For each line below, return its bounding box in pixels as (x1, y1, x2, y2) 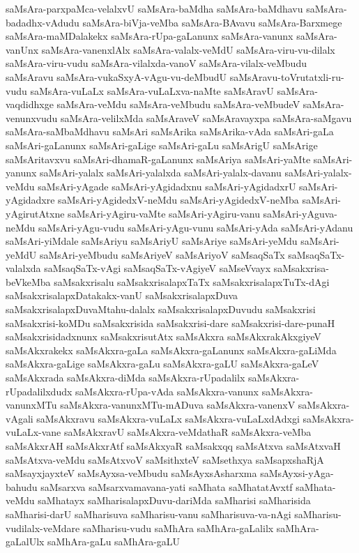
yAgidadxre (6, 192, 55, 207)
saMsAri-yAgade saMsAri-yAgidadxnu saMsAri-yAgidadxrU (38, 179, 296, 193)
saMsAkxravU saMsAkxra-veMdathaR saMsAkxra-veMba (63, 425, 312, 439)
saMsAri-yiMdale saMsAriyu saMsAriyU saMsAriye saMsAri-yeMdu (6, 234, 298, 248)
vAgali (6, 411, 33, 425)
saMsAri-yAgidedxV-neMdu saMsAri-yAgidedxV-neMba (58, 192, 299, 207)
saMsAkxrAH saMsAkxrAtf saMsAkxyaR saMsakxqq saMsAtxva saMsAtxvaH (6, 439, 341, 453)
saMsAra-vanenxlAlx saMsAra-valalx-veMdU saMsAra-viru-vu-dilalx (41, 42, 335, 56)
